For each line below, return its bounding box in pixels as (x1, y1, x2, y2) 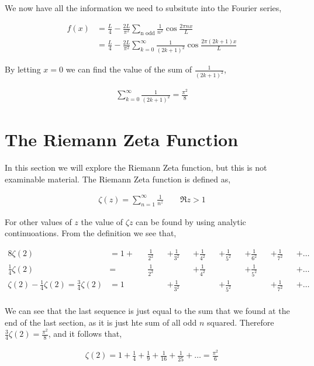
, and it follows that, (48, 327, 122, 340)
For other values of (5, 215, 72, 227)
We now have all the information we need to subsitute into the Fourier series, (5, 2, 282, 13)
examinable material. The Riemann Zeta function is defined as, (5, 172, 231, 185)
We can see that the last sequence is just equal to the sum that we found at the (5, 305, 290, 317)
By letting (5, 63, 41, 75)
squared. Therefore (207, 316, 274, 328)
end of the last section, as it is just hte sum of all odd (5, 316, 197, 328)
